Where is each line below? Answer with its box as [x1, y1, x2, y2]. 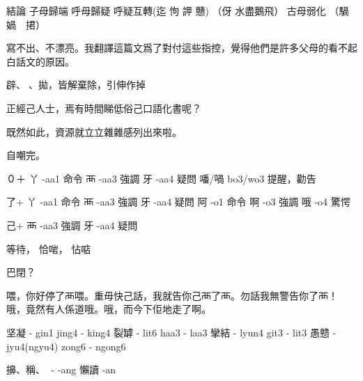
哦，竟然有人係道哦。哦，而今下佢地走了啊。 [6, 302, 211, 316]
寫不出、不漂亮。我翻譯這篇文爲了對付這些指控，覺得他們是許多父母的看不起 [6, 40, 357, 55]
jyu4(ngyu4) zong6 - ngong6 [6, 339, 126, 353]
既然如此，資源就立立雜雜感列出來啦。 [6, 124, 182, 139]
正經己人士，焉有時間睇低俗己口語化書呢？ [6, 100, 201, 115]
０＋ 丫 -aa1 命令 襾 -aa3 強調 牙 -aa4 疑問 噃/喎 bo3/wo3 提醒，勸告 [6, 171, 316, 185]
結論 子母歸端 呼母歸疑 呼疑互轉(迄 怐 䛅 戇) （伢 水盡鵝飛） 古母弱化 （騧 [6, 3, 349, 17]
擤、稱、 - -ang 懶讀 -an [6, 362, 116, 377]
